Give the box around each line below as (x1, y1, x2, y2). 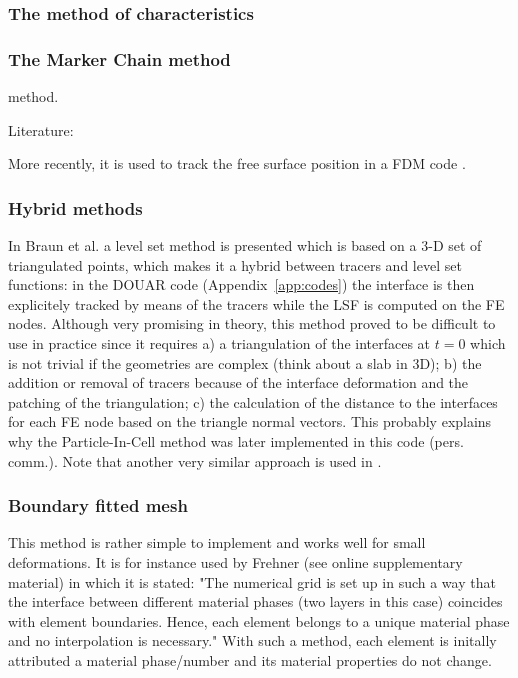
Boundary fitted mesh (8, 493, 188, 518)
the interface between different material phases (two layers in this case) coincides (8, 591, 503, 612)
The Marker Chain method (8, 46, 231, 71)
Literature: (8, 119, 74, 140)
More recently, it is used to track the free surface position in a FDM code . (8, 153, 466, 174)
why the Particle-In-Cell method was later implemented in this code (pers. (8, 431, 464, 451)
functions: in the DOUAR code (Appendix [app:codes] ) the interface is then (8, 274, 475, 295)
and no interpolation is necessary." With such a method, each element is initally (8, 630, 497, 651)
